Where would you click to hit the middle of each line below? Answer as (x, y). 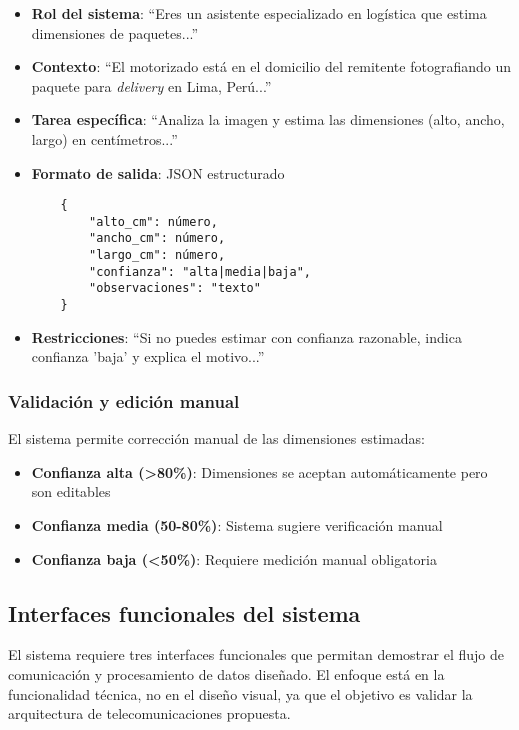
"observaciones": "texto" (175, 288)
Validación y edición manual (124, 400)
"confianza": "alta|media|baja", (200, 271)
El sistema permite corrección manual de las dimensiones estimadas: (216, 438)
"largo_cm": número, (157, 255)
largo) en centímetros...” (104, 138)
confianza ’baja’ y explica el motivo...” (148, 356)
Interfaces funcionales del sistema (184, 612)
